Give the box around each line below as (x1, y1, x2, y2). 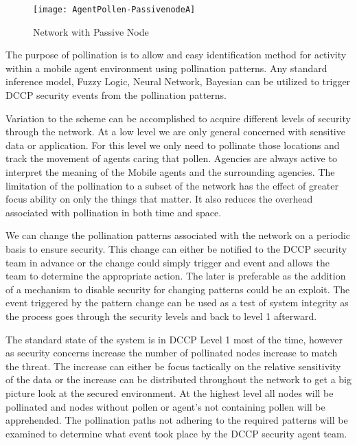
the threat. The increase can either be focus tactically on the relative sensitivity (5, 358, 341, 373)
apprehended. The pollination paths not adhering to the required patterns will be (5, 413, 348, 427)
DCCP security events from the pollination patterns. (5, 88, 227, 102)
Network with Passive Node (33, 24, 149, 38)
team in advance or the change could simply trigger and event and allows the (5, 255, 330, 269)
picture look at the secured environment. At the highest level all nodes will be (5, 385, 334, 400)
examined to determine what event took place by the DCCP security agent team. (5, 426, 347, 440)
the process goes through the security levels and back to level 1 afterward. (5, 308, 317, 323)
